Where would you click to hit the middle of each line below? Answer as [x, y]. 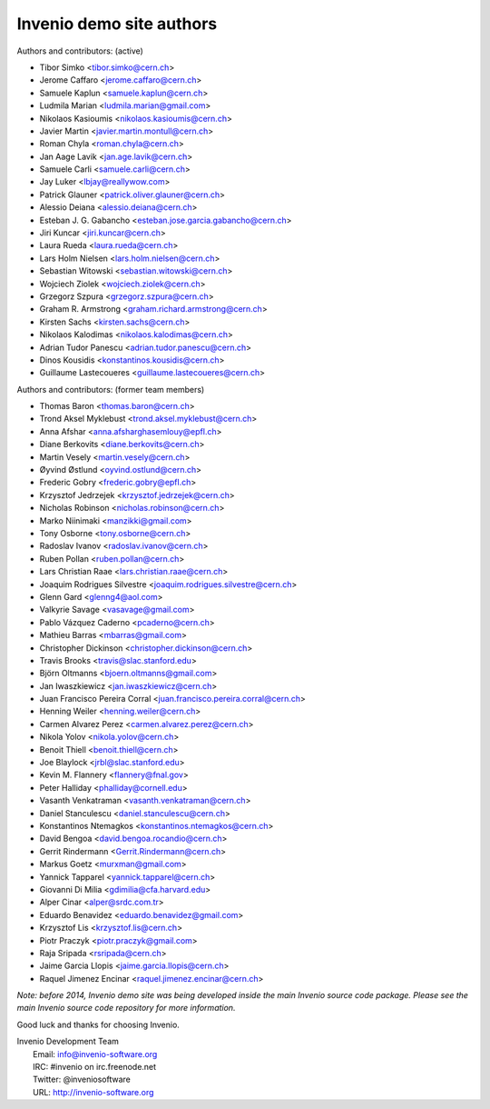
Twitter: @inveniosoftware [82, 1079]
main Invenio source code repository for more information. [126, 1008]
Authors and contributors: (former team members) [111, 389]
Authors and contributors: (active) [80, 51]
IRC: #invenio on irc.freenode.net [95, 1067]
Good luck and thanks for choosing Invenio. [98, 1024]
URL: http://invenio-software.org [93, 1092]
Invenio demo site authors [117, 24]
